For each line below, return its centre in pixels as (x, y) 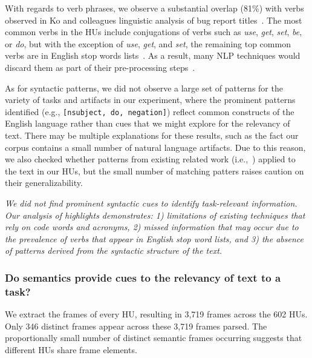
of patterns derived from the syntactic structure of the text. (114, 250)
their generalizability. (44, 183)
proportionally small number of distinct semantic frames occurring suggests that (154, 338)
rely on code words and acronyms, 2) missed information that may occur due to (152, 227)
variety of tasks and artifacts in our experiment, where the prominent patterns (150, 100)
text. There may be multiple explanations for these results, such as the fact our (152, 135)
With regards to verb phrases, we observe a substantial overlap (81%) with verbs (154, 8)
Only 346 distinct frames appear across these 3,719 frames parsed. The (136, 326)
